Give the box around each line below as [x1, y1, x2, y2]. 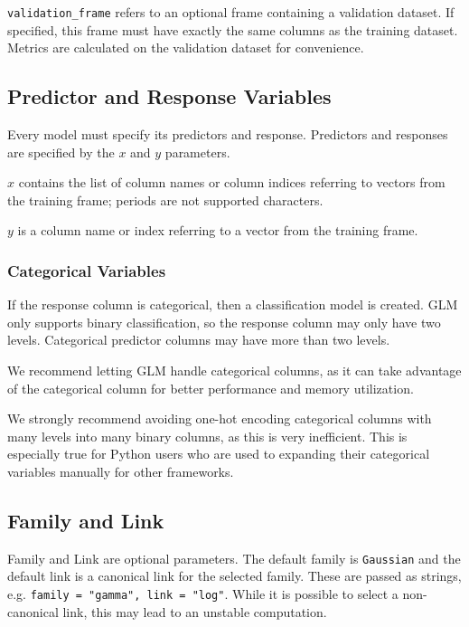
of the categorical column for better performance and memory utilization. [7, 378, 414, 397]
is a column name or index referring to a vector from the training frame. [17, 221, 418, 240]
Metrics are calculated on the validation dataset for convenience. [7, 38, 364, 57]
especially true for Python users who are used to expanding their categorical [7, 444, 430, 463]
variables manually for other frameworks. [7, 461, 234, 480]
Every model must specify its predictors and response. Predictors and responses [7, 125, 448, 144]
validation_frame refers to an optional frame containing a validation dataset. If [7, 3, 455, 21]
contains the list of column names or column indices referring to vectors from [18, 173, 446, 192]
